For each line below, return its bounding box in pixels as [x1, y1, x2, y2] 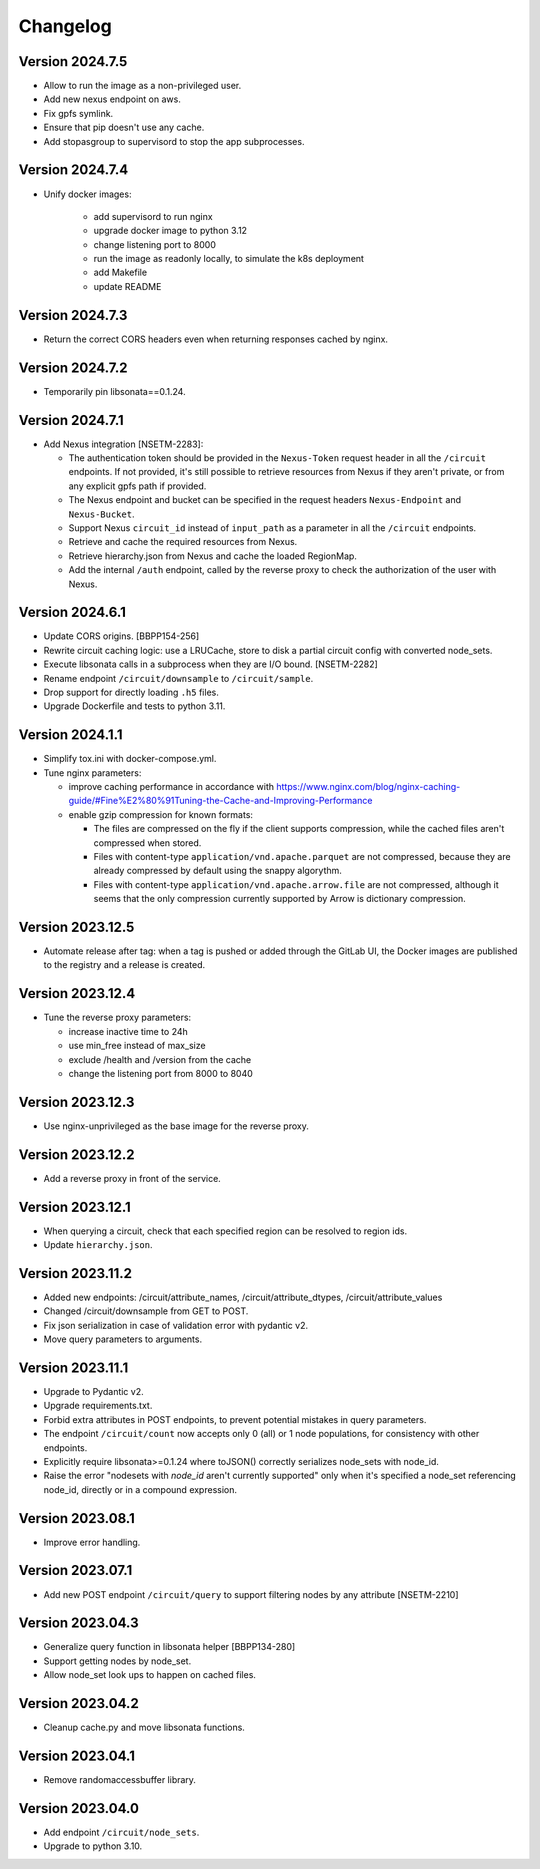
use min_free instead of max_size [68, 1040, 206, 1052]
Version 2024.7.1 [18, 411, 124, 429]
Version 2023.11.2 [18, 1265, 133, 1282]
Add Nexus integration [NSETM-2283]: [43, 438, 204, 450]
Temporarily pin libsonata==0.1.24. [43, 385, 186, 397]
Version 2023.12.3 [18, 1093, 135, 1110]
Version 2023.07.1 [18, 1562, 133, 1579]
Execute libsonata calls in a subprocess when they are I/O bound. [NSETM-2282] [43, 658, 379, 670]
